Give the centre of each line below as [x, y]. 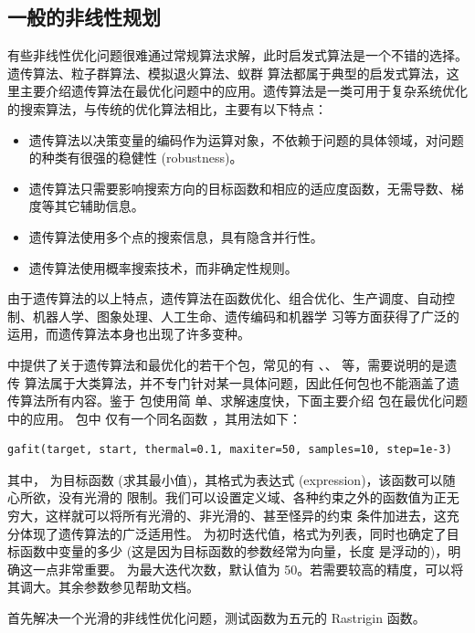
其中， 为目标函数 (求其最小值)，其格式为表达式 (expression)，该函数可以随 [232, 479]
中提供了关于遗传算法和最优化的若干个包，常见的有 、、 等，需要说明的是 [226, 364]
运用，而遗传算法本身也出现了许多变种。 [129, 334]
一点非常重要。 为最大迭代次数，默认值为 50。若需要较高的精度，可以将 [248, 569]
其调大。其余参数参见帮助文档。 [103, 587]
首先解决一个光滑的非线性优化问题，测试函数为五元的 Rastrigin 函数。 [216, 618]
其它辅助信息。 [99, 206]
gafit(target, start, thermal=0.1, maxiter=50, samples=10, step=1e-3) [230, 450]
